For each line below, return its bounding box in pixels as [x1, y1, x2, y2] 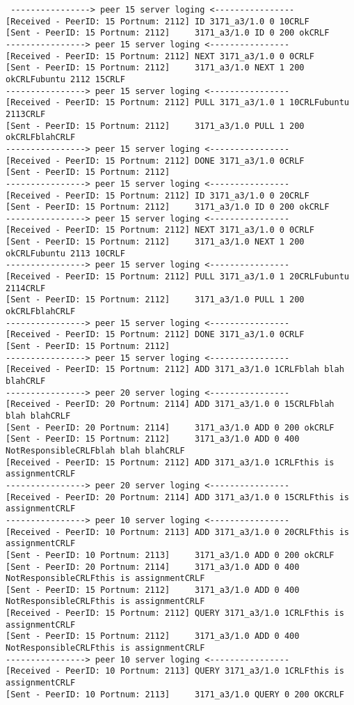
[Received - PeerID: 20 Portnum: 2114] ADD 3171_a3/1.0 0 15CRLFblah [6, 399, 335, 410]
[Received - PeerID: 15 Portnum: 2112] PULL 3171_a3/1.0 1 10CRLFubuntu [6, 98, 349, 108]
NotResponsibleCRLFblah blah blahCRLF [6, 445, 185, 456]
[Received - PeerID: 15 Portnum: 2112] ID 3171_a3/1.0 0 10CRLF [6, 16, 309, 26]
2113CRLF [6, 109, 46, 119]
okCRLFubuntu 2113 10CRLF [6, 248, 125, 258]
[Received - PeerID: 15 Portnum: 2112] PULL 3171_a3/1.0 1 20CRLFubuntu [6, 272, 349, 282]
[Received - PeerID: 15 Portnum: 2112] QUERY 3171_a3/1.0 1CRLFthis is [6, 608, 344, 619]
